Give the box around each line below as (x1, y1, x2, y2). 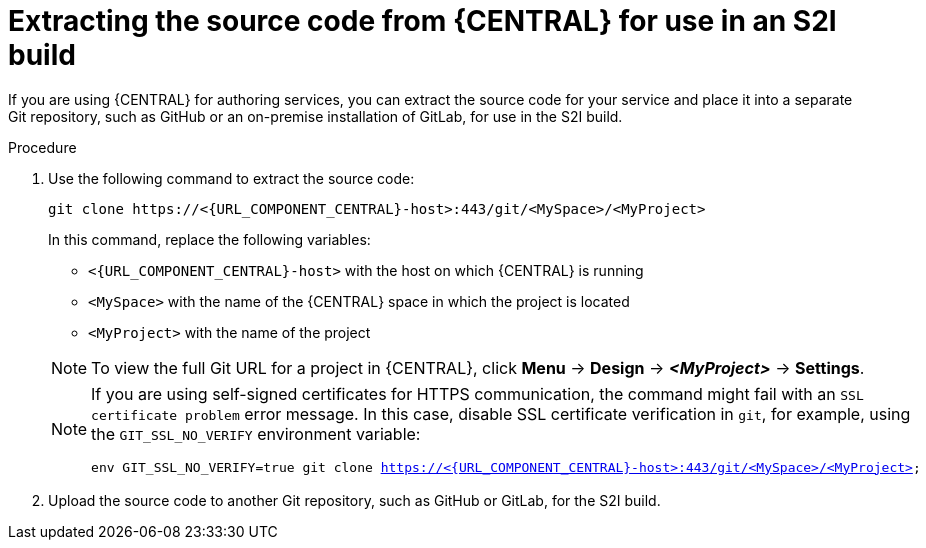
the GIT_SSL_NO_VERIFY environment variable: (91, 423, 421, 444)
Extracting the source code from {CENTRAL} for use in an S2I (8, 4, 837, 38)
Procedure (8, 138, 77, 156)
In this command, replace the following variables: (48, 230, 371, 248)
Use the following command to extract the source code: (48, 169, 415, 187)
